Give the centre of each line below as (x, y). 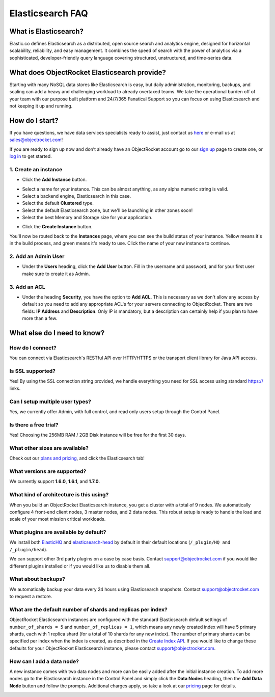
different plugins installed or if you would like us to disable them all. (80, 566)
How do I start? (34, 120)
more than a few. (40, 318)
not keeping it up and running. (41, 106)
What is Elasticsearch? (47, 31)
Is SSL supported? (33, 371)
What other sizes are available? (49, 448)
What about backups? (37, 579)
